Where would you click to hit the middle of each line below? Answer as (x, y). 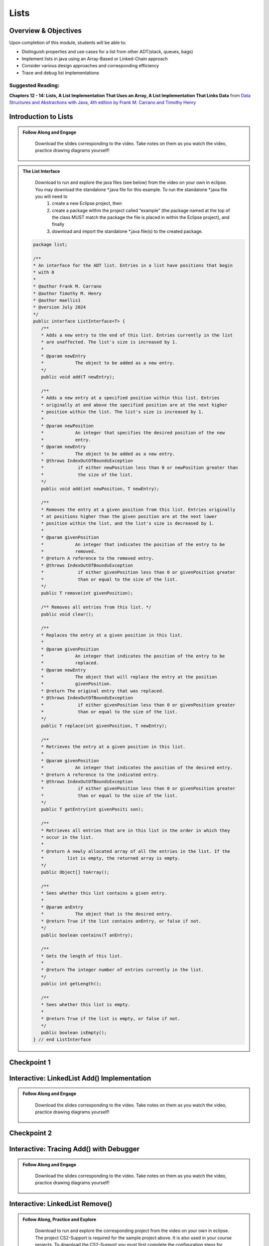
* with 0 (44, 272)
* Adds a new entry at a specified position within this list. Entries (130, 398)
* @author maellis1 (57, 300)
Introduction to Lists (41, 116)
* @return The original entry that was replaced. (103, 691)
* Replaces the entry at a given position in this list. (112, 635)
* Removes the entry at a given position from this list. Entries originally (138, 509)
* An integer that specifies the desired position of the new (133, 433)
